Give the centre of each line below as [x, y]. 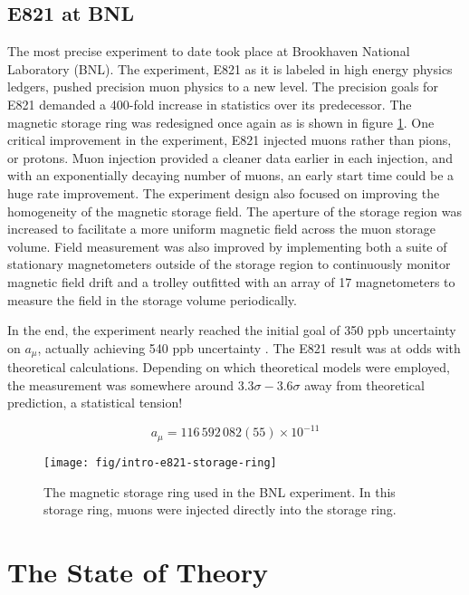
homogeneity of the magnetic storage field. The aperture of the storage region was [235, 211]
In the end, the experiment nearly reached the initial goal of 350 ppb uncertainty [232, 330]
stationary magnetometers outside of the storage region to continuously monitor [229, 264]
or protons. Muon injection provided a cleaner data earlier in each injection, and [230, 157]
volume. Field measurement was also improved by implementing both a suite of [227, 246]
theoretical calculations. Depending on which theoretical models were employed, [229, 367]
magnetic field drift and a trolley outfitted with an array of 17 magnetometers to [231, 281]
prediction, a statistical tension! [95, 403]
